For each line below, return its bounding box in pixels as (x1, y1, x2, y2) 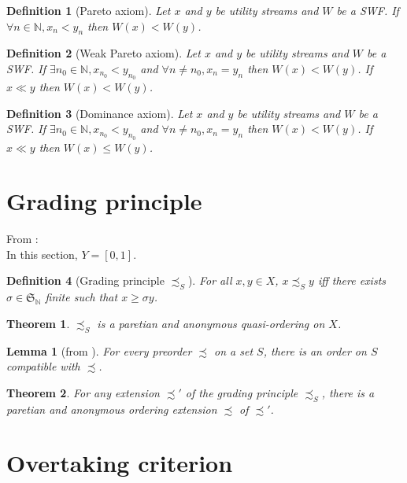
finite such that (45, 289, 118, 305)
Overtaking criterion (6, 447, 233, 479)
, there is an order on (263, 342, 367, 359)
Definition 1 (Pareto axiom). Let (6, 2, 171, 18)
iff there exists (317, 272, 387, 289)
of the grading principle (185, 384, 298, 400)
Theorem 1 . (6, 315, 70, 331)
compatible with (6, 358, 80, 374)
